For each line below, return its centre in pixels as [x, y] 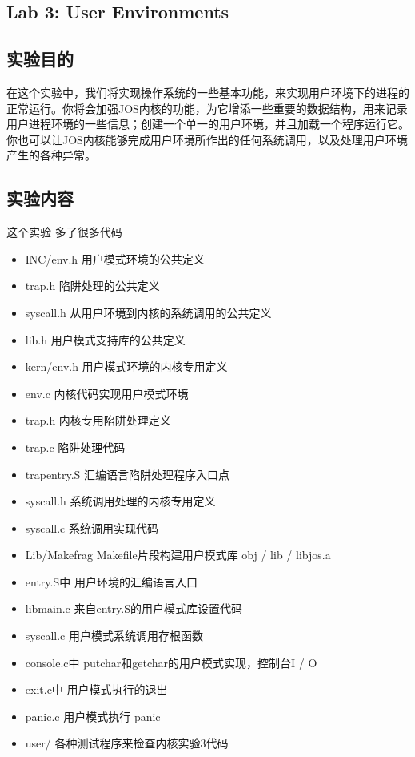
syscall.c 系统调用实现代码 [92, 527]
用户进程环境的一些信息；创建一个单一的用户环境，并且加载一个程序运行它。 [208, 124]
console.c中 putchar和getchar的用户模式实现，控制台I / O [171, 662]
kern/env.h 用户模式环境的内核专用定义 [126, 366]
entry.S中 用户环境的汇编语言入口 [111, 581]
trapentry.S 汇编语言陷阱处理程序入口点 [128, 474]
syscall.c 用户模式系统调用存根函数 [114, 636]
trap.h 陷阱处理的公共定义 [92, 286]
